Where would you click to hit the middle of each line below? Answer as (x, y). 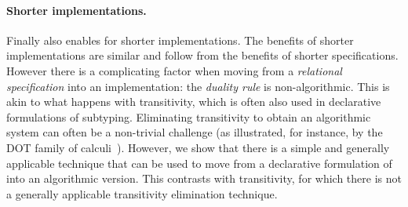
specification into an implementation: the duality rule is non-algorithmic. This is (198, 86)
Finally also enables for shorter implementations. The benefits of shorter (180, 40)
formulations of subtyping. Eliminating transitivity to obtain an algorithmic (189, 116)
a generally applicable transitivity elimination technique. (142, 193)
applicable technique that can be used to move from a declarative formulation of (199, 163)
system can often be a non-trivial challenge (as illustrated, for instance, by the (195, 132)
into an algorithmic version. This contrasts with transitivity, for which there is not (204, 178)
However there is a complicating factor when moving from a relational (174, 70)
